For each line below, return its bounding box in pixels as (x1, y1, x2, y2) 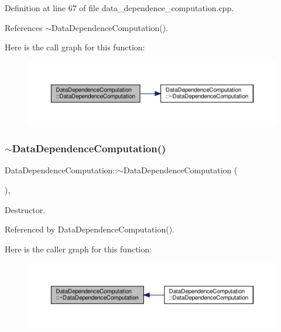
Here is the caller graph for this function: (5, 242, 152, 255)
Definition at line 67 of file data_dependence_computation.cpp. (5, 2, 234, 13)
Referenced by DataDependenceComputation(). (5, 223, 174, 235)
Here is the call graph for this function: (5, 41, 145, 53)
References (5, 21, 43, 33)
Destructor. (5, 203, 46, 215)
